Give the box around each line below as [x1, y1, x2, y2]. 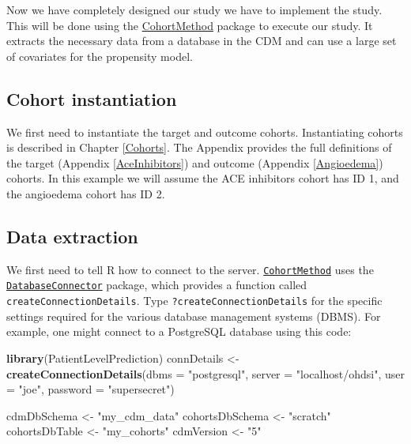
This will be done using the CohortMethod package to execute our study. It [6, 17, 373, 33]
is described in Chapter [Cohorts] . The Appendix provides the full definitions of [6, 139, 392, 156]
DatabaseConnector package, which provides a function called [6, 277, 307, 293]
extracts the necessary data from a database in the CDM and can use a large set [6, 32, 397, 49]
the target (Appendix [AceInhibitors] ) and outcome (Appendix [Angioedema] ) [6, 154, 383, 171]
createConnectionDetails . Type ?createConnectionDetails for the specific [6, 292, 383, 309]
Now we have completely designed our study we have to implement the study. [6, 2, 383, 17]
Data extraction [6, 224, 138, 248]
